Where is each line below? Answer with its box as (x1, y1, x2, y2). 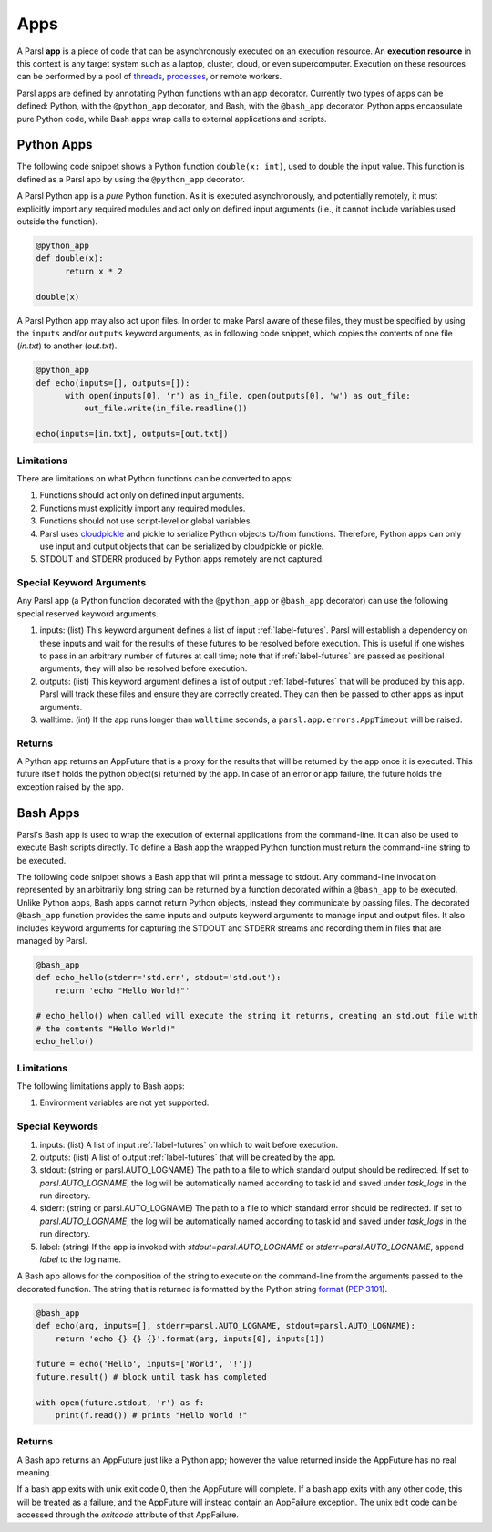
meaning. (16, 1467, 52, 1478)
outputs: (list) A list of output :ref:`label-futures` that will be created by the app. (39, 1152, 336, 1163)
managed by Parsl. (16, 935, 87, 946)
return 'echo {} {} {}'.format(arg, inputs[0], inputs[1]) (55, 1333, 325, 1344)
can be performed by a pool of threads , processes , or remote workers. (16, 71, 282, 82)
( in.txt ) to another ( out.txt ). (16, 340, 118, 351)
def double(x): (36, 254, 104, 264)
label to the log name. (39, 1254, 122, 1265)
